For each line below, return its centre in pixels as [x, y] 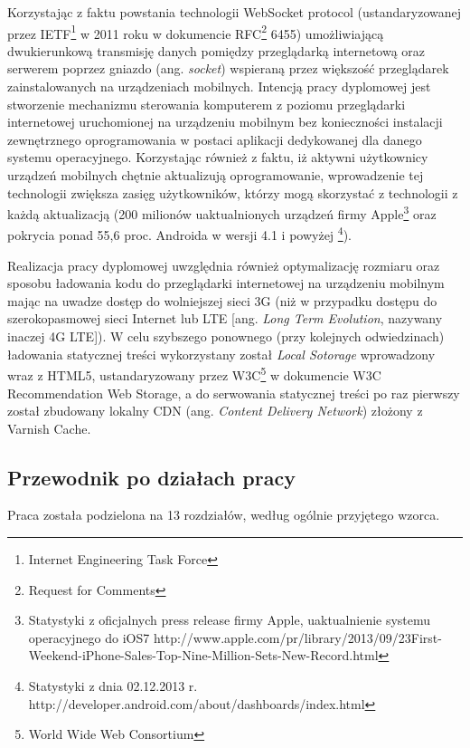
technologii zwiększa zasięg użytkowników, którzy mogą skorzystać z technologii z [233, 192]
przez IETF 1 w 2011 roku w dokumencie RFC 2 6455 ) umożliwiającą [196, 32]
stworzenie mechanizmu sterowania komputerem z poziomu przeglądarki [207, 104]
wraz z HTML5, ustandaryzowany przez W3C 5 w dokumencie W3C [194, 374]
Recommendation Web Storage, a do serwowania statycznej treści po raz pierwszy [234, 393]
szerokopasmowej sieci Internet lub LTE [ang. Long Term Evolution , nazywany [225, 318]
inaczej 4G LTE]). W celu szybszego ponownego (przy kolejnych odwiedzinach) [226, 336]
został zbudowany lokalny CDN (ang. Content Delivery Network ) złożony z [215, 411]
